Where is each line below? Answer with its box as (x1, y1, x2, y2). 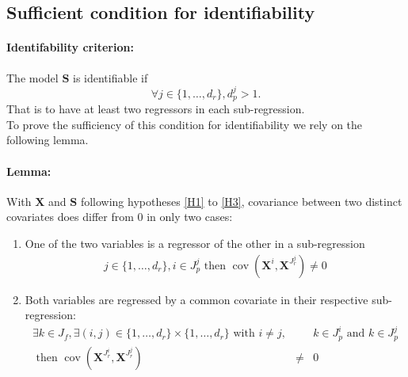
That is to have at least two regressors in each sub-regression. (6, 101, 305, 117)
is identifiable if (73, 69, 148, 86)
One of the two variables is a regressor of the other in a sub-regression (25, 234, 365, 251)
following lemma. (6, 131, 89, 148)
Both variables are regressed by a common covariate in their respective (25, 291, 368, 307)
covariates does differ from (6, 208, 134, 225)
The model (6, 69, 59, 86)
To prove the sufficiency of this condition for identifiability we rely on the (6, 116, 363, 132)
